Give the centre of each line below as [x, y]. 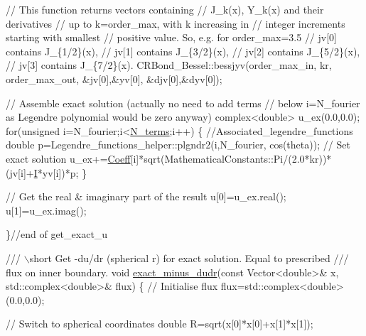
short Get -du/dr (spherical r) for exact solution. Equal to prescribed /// [189, 258]
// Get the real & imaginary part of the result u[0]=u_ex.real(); [146, 196]
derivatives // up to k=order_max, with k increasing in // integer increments [176, 23]
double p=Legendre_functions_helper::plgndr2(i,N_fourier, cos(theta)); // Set [178, 145]
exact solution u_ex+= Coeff [68, 158]
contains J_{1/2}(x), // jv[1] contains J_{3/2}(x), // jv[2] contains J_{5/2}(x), [183, 51]
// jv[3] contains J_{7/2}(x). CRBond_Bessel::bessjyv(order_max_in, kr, [169, 65]
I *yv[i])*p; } [60, 172]
